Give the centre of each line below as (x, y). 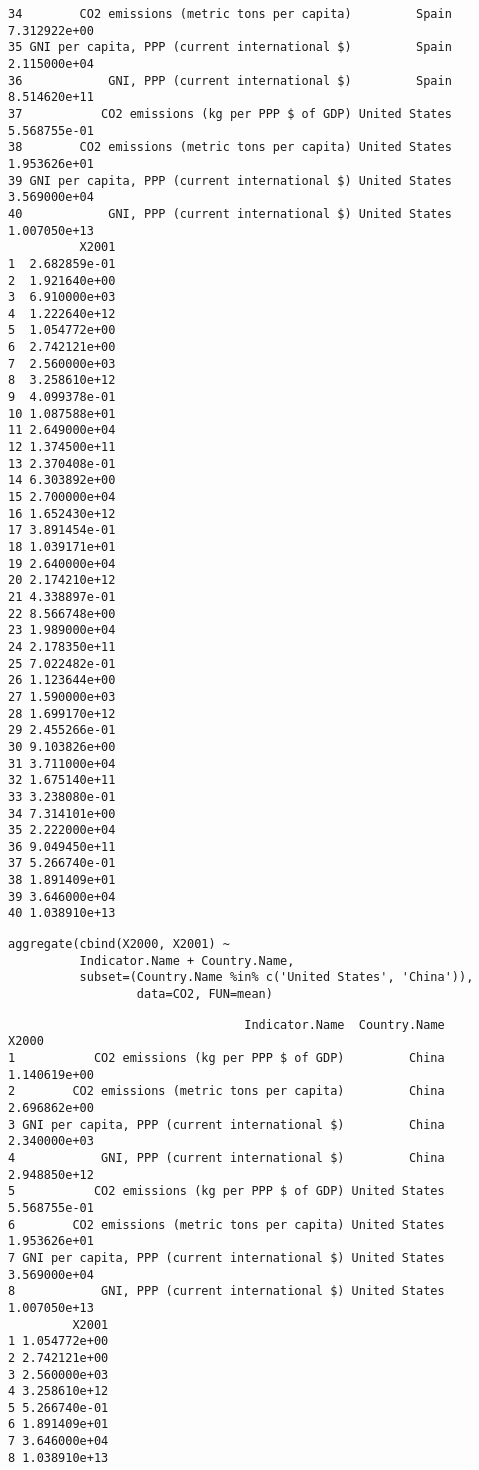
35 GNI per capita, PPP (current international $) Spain (230, 47)
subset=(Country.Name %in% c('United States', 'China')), (276, 977)
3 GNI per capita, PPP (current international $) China (226, 1124)
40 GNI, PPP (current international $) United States (230, 213)
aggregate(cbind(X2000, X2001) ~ (119, 944)
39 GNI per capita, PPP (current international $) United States (230, 180)
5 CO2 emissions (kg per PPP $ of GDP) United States (226, 1191)
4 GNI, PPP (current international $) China (226, 1157)
